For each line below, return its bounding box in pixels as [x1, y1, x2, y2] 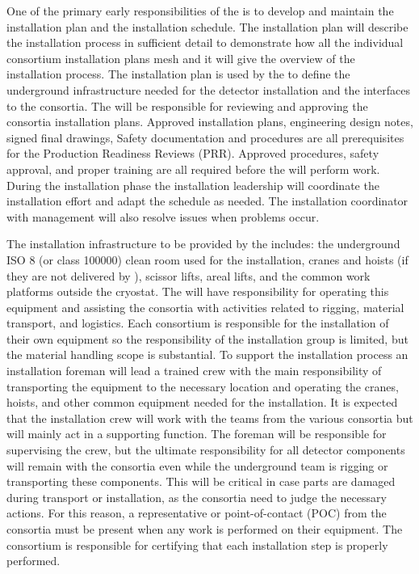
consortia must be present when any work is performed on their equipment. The [6, 521, 403, 537]
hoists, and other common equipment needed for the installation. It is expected [6, 394, 398, 411]
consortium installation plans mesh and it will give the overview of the [6, 49, 355, 66]
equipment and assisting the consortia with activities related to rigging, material [6, 298, 404, 315]
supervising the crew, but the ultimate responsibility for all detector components [6, 441, 405, 458]
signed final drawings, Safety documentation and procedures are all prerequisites [6, 129, 404, 146]
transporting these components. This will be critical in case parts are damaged [6, 473, 396, 490]
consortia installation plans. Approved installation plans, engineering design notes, [6, 113, 413, 130]
